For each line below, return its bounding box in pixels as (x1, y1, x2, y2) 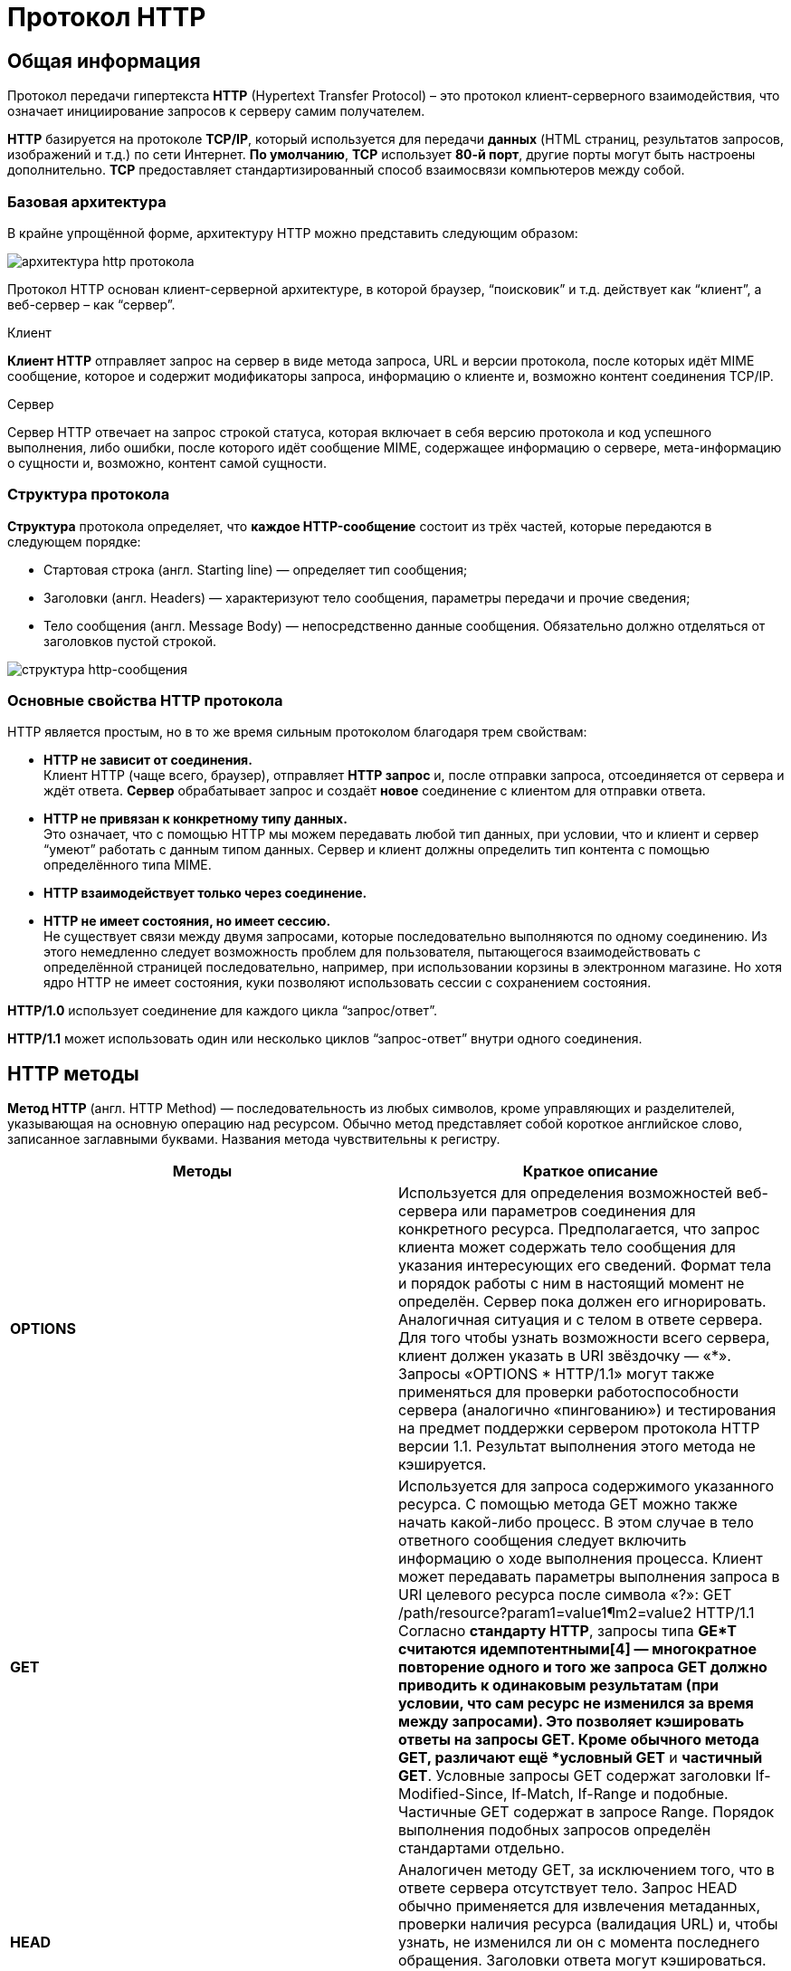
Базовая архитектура (7, 192, 167, 211)
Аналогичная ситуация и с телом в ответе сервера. (398, 1310, 763, 1329)
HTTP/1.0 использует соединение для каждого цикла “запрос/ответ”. (7, 1003, 438, 1019)
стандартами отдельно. (398, 1839, 565, 1858)
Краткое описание (522, 1162, 659, 1181)
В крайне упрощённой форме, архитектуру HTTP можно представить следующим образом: (7, 224, 578, 241)
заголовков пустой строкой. (43, 633, 217, 649)
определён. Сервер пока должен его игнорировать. (398, 1292, 767, 1311)
